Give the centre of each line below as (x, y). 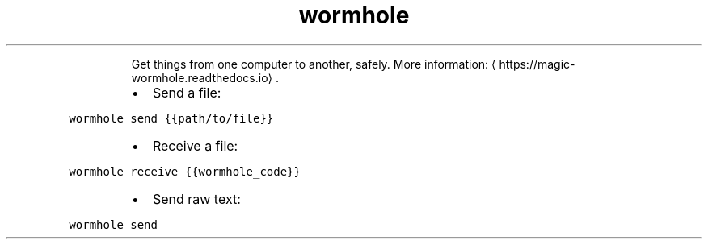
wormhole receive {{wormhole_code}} (185, 171)
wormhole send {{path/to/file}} (171, 118)
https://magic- (537, 64)
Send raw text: (196, 199)
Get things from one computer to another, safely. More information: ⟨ (314, 64)
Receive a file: (195, 145)
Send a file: (187, 92)
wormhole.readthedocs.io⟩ (202, 77)
